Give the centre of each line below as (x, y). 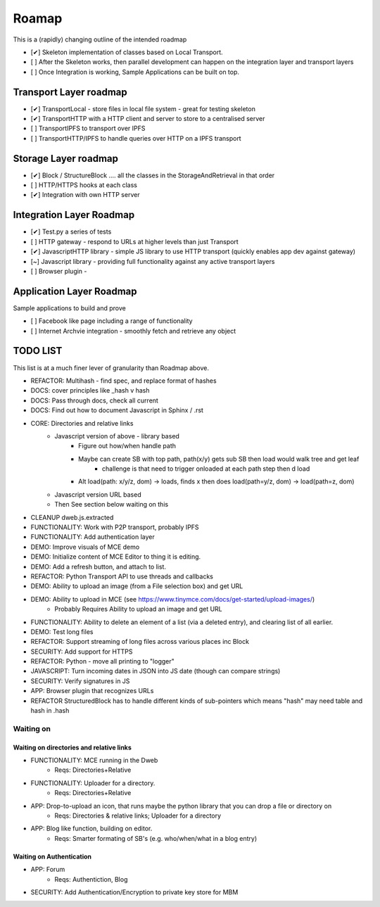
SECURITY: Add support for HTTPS (82, 652)
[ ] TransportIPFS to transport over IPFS (88, 128)
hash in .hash (50, 711)
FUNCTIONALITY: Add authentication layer (93, 537)
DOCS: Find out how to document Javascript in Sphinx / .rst (117, 410)
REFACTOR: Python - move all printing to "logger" (103, 661)
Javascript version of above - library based (117, 436)
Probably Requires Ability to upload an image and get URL (139, 609)
